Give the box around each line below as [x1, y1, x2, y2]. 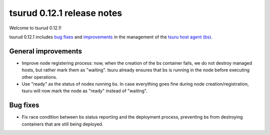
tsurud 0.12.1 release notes [9, 7, 122, 18]
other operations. [21, 74, 57, 80]
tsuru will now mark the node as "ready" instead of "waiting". [21, 88, 147, 94]
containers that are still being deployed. [21, 121, 103, 127]
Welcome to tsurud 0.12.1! [9, 25, 62, 31]
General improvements [9, 47, 82, 55]
